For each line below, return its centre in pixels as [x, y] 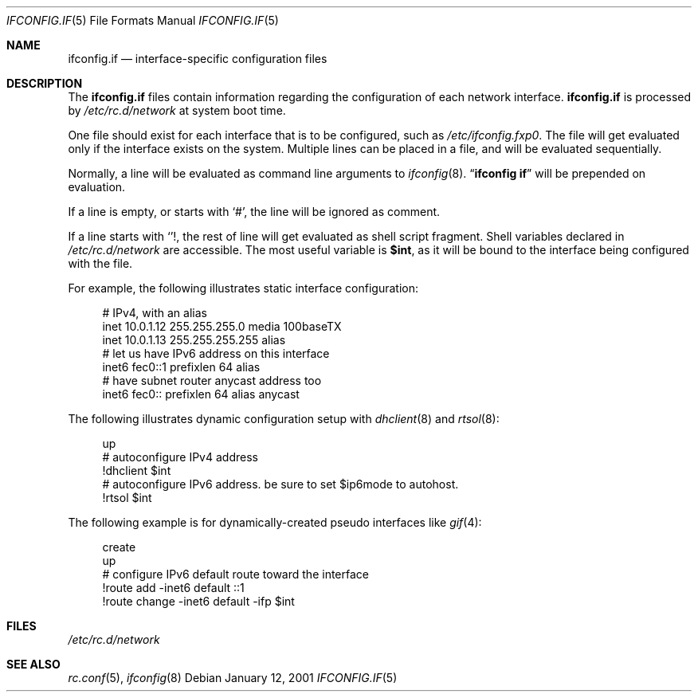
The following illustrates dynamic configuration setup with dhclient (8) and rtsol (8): [284, 419]
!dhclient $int [137, 471]
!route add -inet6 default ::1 [173, 588]
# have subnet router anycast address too [212, 380]
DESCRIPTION [45, 83]
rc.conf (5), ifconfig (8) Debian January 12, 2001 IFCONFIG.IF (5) [233, 678]
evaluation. [97, 187]
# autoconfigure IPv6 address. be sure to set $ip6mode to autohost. [280, 484]
